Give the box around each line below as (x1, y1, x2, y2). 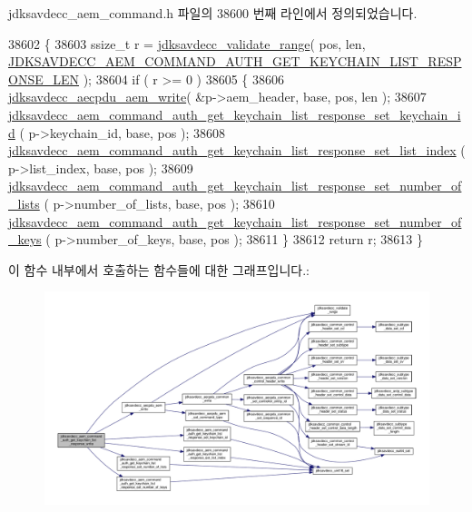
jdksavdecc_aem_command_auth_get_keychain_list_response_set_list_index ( (8, 141, 466, 160)
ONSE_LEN (8, 69, 79, 88)
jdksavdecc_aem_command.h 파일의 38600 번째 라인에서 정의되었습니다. (8, 4, 418, 22)
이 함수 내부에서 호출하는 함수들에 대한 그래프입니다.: (8, 260, 310, 279)
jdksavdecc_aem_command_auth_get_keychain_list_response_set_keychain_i (8, 104, 461, 123)
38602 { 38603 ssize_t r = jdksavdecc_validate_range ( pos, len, (8, 34, 366, 53)
